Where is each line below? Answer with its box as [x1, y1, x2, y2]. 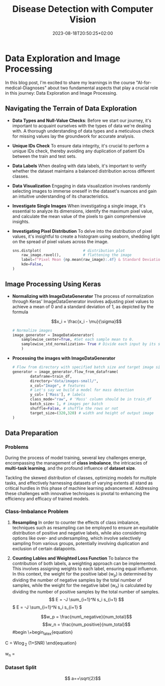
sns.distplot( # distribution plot [12, 248, 125, 253]
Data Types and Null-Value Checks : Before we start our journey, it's [12, 117, 152, 123]
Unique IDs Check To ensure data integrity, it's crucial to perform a [12, 143, 149, 148]
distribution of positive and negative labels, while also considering [12, 530, 147, 536]
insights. [12, 218, 30, 224]
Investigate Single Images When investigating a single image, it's [12, 203, 146, 209]
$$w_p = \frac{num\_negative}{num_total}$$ [41, 614, 132, 620]
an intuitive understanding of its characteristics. [12, 193, 109, 199]
